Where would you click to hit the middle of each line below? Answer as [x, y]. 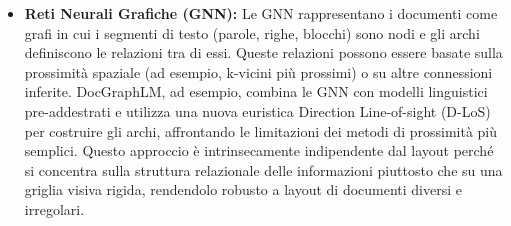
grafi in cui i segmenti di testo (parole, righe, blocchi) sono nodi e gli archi [252, 32]
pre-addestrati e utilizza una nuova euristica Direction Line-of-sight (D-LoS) [257, 110]
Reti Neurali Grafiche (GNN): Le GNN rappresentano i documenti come [261, 13]
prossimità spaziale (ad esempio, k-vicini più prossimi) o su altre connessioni [258, 71]
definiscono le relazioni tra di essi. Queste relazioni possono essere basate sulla [263, 52]
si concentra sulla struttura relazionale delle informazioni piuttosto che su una [263, 169]
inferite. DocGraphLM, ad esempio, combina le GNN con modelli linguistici [256, 91]
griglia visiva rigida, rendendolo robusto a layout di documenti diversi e [243, 189]
